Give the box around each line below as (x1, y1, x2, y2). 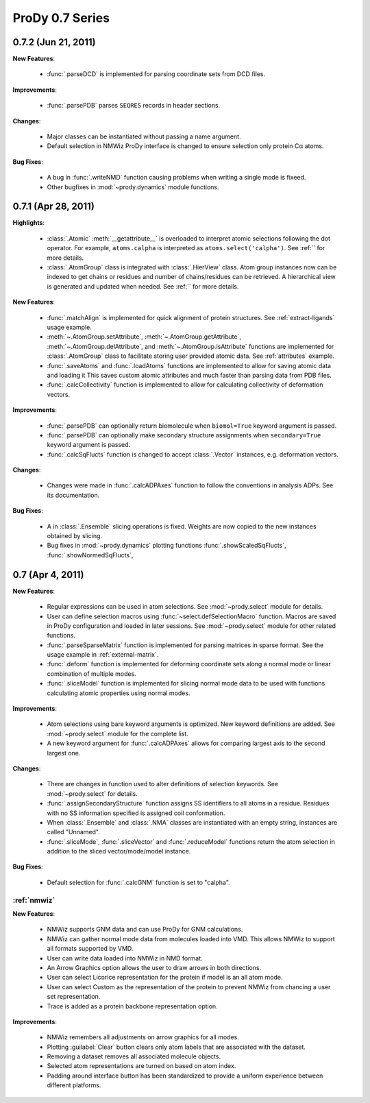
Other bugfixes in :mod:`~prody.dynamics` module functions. (47, 182, 219, 191)
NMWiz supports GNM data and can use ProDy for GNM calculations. (47, 925, 243, 934)
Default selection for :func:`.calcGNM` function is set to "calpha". (47, 878, 231, 886)
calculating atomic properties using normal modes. (47, 689, 190, 697)
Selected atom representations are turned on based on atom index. (47, 1062, 236, 1070)
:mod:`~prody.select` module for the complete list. (47, 729, 188, 738)
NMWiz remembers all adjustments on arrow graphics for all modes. (47, 1033, 239, 1041)
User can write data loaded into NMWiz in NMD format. (47, 954, 203, 962)
